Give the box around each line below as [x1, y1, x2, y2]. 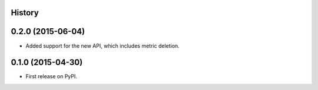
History [11, 8, 39, 18]
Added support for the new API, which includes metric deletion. [25, 42, 180, 49]
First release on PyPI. [25, 73, 78, 80]
